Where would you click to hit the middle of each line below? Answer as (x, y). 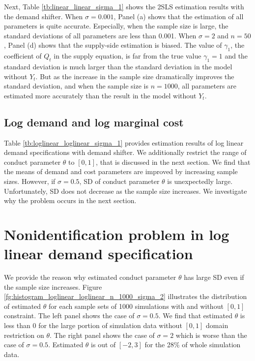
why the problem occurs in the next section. (70, 200)
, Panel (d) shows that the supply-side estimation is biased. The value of (113, 45)
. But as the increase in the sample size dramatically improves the (135, 76)
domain (217, 325)
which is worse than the (211, 335)
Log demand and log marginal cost (94, 122)
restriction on (24, 335)
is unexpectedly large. (200, 181)
